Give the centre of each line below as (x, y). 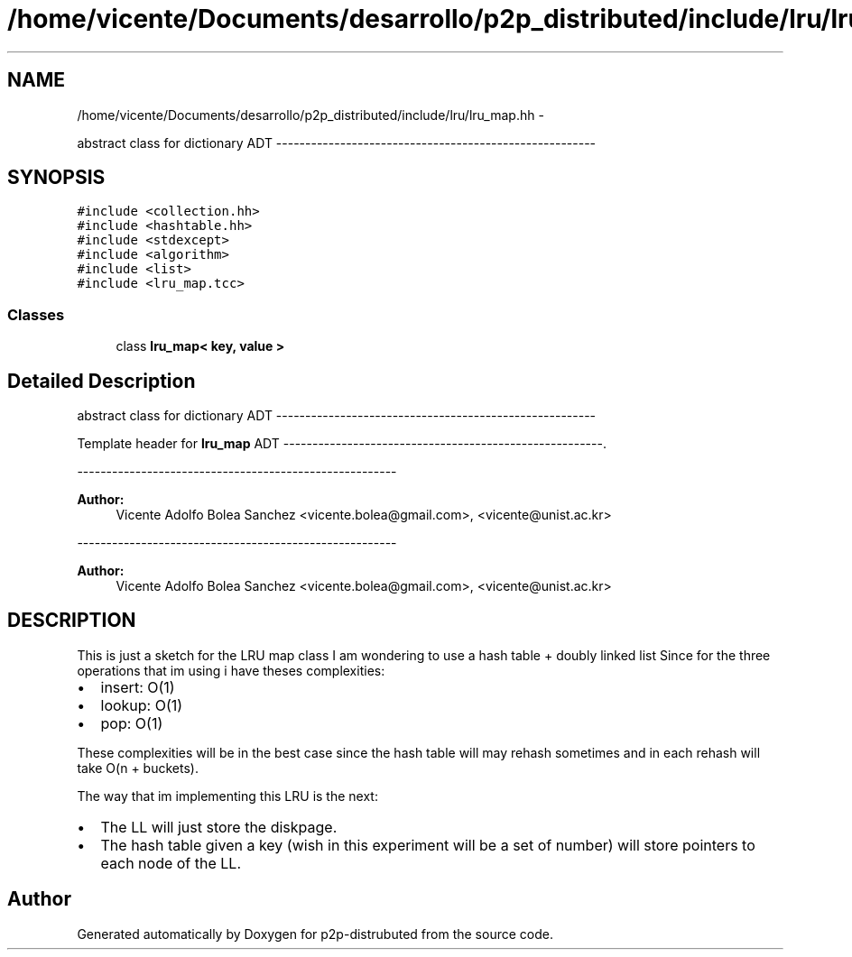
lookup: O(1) (142, 705)
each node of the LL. (171, 863)
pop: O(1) (132, 723)
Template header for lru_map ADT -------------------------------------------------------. (342, 444)
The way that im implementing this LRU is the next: (227, 796)
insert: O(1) (138, 687)
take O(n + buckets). (138, 768)
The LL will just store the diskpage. (219, 827)
